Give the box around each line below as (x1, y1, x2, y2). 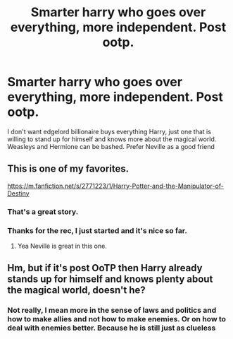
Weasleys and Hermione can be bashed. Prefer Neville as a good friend (7, 142, 215, 150)
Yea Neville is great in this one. (17, 242, 107, 250)
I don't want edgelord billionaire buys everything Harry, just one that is (7, 127, 211, 136)
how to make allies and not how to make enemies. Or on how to (7, 314, 227, 324)
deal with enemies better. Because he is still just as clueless (7, 323, 216, 333)
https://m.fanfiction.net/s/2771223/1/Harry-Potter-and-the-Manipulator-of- (7, 182, 224, 190)
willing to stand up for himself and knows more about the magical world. (7, 135, 217, 143)
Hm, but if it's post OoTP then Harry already (7, 262, 203, 274)
